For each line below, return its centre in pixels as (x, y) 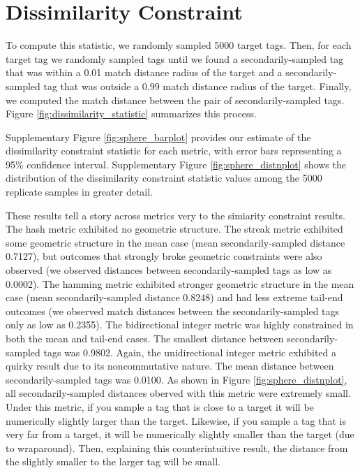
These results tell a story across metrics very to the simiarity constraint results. (175, 215)
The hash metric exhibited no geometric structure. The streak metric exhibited (174, 229)
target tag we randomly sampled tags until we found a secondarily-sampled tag (175, 58)
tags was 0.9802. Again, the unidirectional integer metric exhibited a (190, 352)
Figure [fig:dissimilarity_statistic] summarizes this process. (131, 114)
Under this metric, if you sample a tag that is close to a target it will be (160, 406)
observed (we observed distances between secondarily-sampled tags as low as (169, 270)
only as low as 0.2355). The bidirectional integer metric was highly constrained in (180, 325)
